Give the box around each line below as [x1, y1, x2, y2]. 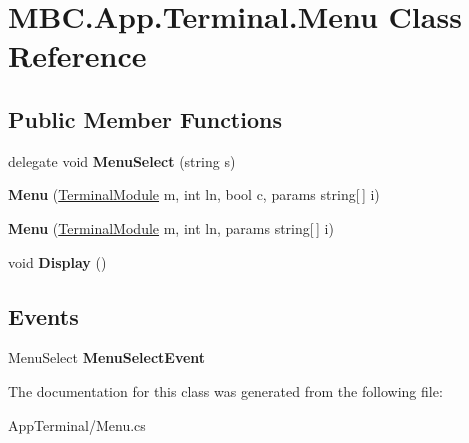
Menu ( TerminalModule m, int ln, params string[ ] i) [8, 217, 334, 238]
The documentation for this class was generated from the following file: [8, 380, 443, 401]
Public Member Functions [8, 103, 282, 134]
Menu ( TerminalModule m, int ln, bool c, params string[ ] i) [8, 184, 380, 205]
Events [8, 300, 79, 331]
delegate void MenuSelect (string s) [8, 150, 236, 171]
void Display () [8, 251, 107, 272]
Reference [8, 35, 147, 76]
